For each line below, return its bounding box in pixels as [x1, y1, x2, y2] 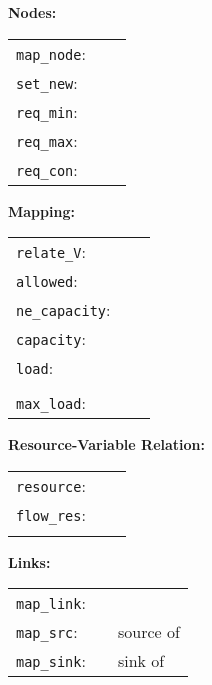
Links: [8, 551, 51, 572]
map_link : [16, 591, 86, 615]
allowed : [16, 269, 78, 293]
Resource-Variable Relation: [8, 434, 206, 455]
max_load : [16, 391, 86, 415]
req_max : [16, 128, 78, 152]
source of [117, 620, 180, 644]
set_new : [16, 70, 78, 94]
